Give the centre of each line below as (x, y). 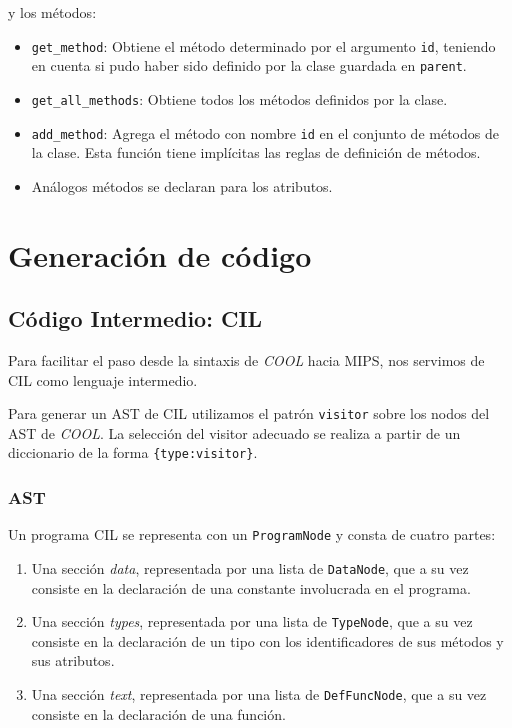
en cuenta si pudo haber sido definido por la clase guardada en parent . (249, 65)
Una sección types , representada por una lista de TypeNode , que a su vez (252, 621)
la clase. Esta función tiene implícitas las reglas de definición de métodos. (256, 152)
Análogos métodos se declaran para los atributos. (182, 185)
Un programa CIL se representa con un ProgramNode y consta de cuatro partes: (252, 534)
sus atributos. (73, 660)
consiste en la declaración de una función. (158, 713)
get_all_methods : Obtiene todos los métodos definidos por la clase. (239, 98)
